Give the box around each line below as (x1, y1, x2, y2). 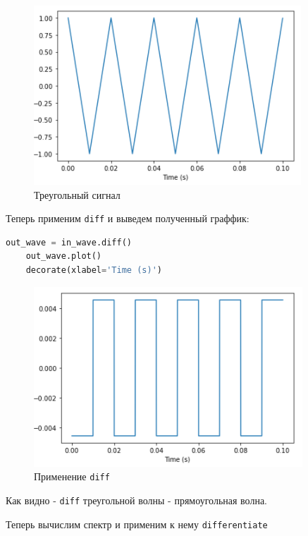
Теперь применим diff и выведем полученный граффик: (6, 211, 250, 226)
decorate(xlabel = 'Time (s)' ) (25, 265, 162, 276)
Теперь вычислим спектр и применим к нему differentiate (6, 516, 268, 531)
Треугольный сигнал (34, 187, 121, 202)
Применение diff (34, 469, 110, 484)
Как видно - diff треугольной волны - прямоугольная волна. (6, 492, 267, 507)
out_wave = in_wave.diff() (6, 237, 132, 248)
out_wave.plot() (25, 251, 102, 262)
